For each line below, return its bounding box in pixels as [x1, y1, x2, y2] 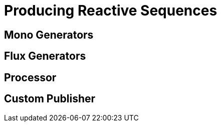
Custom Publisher [4, 92, 96, 105]
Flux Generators [4, 50, 86, 63]
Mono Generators [4, 28, 94, 41]
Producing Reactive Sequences [4, 2, 217, 19]
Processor [4, 71, 57, 84]
